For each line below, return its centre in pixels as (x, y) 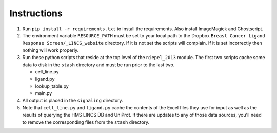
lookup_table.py (52, 86)
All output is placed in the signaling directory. (73, 101)
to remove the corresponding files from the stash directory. (86, 122)
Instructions (36, 13)
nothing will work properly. (51, 50)
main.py (44, 93)
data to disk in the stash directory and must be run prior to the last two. (98, 65)
